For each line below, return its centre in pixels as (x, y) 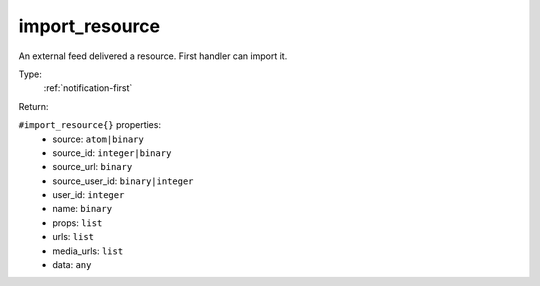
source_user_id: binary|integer (123, 181)
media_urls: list (88, 251)
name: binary (82, 209)
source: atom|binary (98, 139)
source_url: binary (92, 167)
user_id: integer (88, 195)
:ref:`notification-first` (88, 88)
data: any (72, 265)
